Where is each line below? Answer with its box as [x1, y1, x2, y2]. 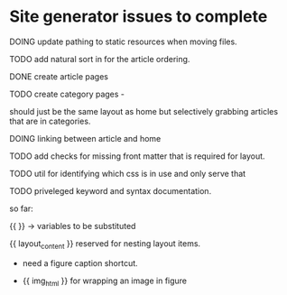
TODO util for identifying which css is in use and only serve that [9, 168, 246, 179]
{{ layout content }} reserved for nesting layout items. [9, 237, 201, 251]
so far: [9, 203, 33, 214]
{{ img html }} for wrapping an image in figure [22, 275, 188, 288]
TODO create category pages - [9, 88, 125, 99]
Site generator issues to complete [9, 6, 268, 27]
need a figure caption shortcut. [22, 257, 138, 268]
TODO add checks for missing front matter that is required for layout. [9, 151, 265, 161]
